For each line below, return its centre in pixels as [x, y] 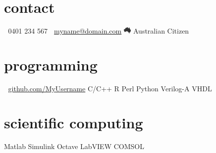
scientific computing [74, 122]
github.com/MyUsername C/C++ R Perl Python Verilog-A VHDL [110, 88]
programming [51, 64]
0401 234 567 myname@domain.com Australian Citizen [99, 31]
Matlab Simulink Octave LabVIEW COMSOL [74, 146]
